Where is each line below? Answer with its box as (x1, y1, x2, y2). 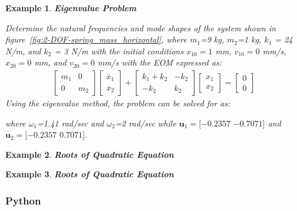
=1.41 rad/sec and (37, 116, 104, 129)
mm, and (34, 56, 67, 69)
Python (5, 193, 41, 207)
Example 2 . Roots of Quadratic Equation (5, 148, 174, 160)
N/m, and (5, 44, 41, 57)
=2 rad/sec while (115, 116, 176, 129)
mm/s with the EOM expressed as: (97, 56, 222, 69)
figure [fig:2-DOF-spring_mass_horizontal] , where (5, 33, 187, 46)
